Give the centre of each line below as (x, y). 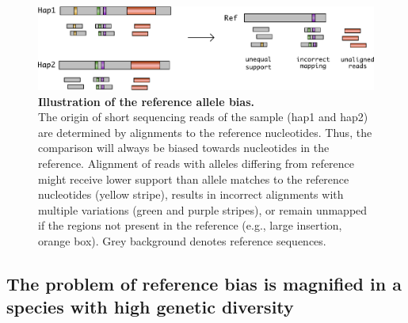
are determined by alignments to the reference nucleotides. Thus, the (205, 132)
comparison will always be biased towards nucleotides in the (184, 148)
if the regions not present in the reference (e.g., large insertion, (190, 225)
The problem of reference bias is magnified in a (204, 283)
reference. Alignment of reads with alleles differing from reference (196, 163)
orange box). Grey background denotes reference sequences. (182, 240)
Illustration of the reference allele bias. (146, 101)
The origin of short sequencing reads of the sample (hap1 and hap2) (203, 117)
